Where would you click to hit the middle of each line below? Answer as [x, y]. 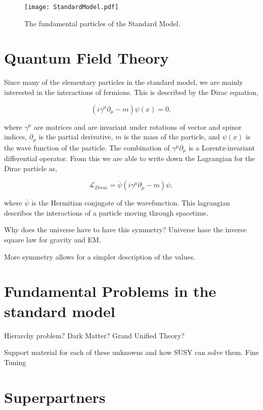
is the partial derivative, [76, 137]
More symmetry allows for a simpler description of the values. [100, 256]
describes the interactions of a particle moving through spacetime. [106, 212]
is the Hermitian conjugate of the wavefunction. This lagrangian [131, 203]
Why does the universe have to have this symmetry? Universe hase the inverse [125, 229]
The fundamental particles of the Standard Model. [102, 23]
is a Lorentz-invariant [222, 147]
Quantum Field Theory [86, 58]
